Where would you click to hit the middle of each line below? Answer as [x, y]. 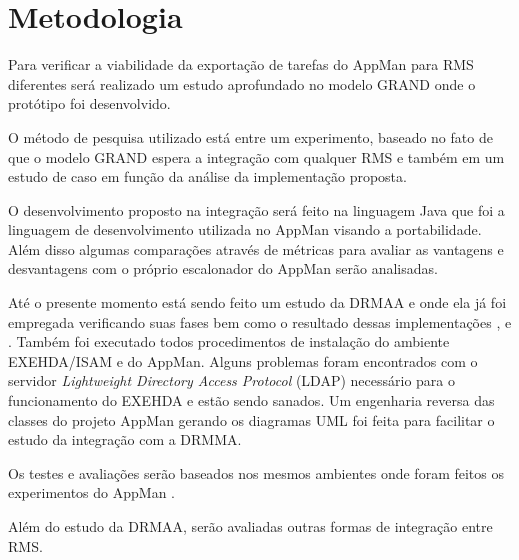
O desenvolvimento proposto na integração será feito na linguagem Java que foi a [256, 209]
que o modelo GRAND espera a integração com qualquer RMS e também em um [256, 156]
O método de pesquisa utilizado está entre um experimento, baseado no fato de [250, 136]
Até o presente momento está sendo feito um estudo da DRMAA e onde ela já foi [257, 302]
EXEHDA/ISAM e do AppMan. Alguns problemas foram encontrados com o [243, 360]
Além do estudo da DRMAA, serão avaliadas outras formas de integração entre [250, 526]
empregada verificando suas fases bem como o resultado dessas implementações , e [260, 321]
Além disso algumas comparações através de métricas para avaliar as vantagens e [256, 248]
